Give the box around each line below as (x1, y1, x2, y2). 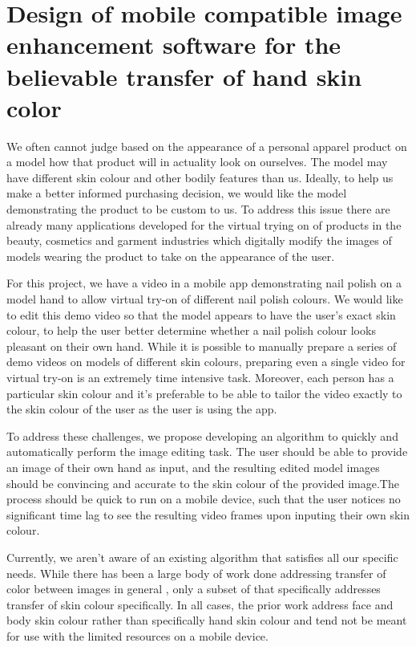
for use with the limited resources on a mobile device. (6, 627, 269, 644)
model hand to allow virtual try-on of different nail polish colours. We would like (6, 291, 403, 307)
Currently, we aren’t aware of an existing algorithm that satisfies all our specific (6, 548, 398, 565)
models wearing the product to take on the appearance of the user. (6, 247, 335, 264)
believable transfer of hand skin (6, 59, 362, 92)
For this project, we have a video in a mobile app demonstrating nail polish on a (6, 275, 402, 291)
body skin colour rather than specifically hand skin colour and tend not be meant (6, 612, 407, 629)
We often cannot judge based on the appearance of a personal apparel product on (6, 137, 407, 154)
